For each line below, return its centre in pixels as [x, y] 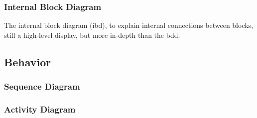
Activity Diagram [40, 109]
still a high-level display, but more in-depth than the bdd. [92, 35]
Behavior [28, 61]
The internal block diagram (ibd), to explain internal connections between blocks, [129, 25]
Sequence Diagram [42, 86]
